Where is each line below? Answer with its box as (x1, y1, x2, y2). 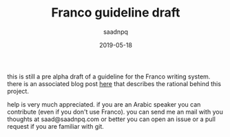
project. (7, 87, 30, 95)
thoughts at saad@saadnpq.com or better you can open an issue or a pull (7, 115, 216, 123)
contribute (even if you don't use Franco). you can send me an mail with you (7, 107, 224, 116)
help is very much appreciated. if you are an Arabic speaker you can (7, 100, 201, 108)
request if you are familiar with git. (7, 122, 105, 130)
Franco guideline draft (51, 5, 180, 21)
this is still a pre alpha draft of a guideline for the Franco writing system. (7, 72, 211, 81)
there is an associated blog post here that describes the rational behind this (7, 79, 222, 87)
